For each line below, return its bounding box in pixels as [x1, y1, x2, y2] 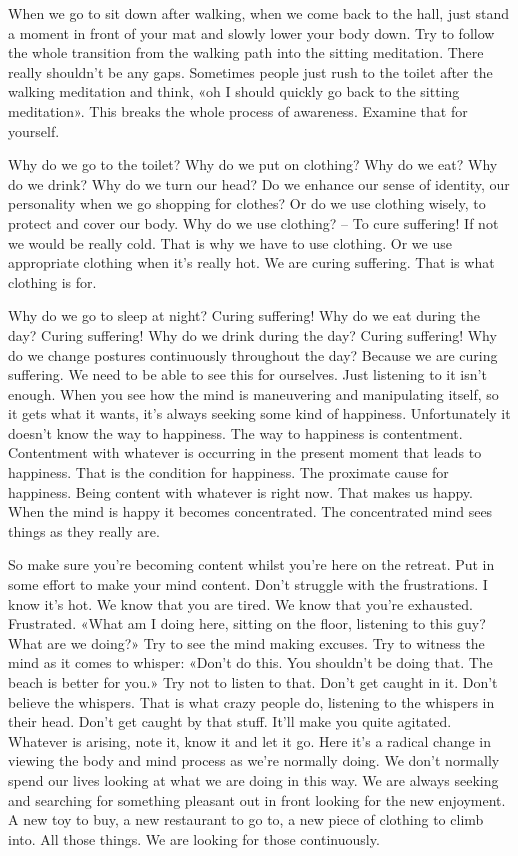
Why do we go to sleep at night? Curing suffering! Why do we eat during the [8, 305, 480, 326]
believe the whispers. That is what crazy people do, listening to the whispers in [8, 691, 495, 712]
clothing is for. [8, 271, 97, 292]
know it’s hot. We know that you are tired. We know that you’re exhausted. [8, 593, 474, 614]
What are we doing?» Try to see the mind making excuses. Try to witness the [8, 632, 485, 653]
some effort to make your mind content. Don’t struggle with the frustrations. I [8, 574, 488, 595]
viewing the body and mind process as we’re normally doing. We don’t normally [8, 750, 500, 771]
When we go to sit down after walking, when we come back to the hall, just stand [8, 3, 510, 23]
